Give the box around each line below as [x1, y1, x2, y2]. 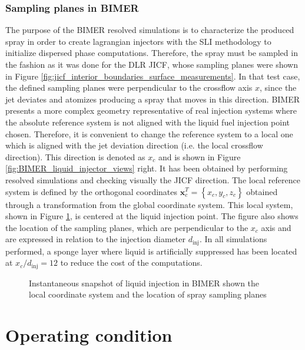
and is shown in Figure [158, 150, 241, 163]
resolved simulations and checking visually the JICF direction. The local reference [5, 173, 300, 186]
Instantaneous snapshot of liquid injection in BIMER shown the [29, 276, 260, 289]
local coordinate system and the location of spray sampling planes [29, 288, 267, 301]
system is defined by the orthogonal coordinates [5, 185, 178, 197]
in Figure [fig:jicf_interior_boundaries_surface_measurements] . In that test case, [5, 70, 300, 82]
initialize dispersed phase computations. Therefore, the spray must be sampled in [5, 47, 298, 59]
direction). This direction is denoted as [5, 150, 145, 163]
